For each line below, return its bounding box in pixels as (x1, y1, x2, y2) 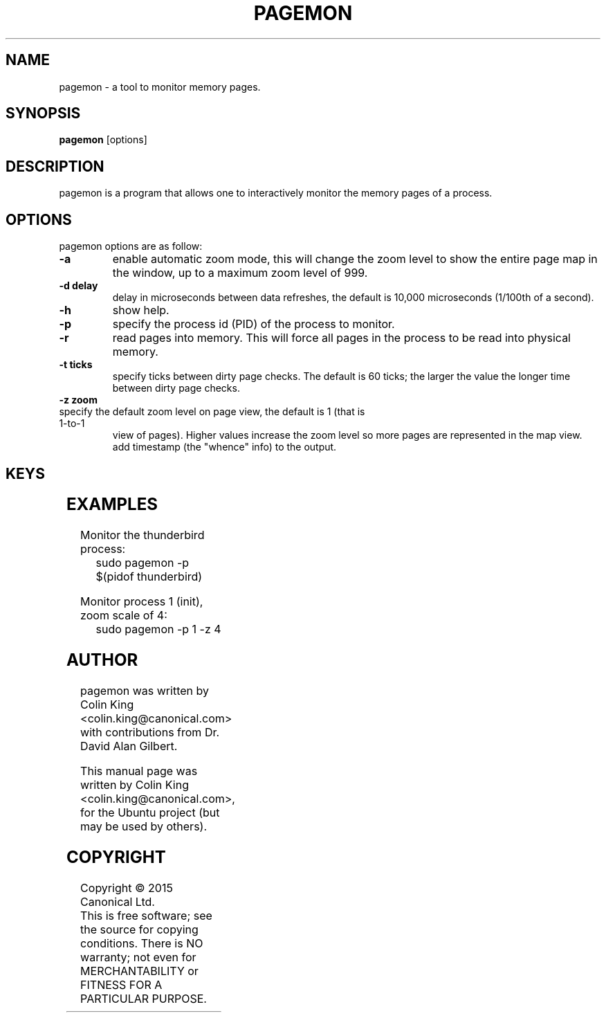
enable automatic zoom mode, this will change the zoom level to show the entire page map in (112, 252, 598, 266)
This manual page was (80, 763, 198, 778)
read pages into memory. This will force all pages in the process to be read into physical (112, 331, 571, 345)
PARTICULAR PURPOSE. (80, 991, 207, 1006)
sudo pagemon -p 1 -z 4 (95, 621, 221, 636)
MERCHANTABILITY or (80, 963, 199, 978)
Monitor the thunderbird (80, 527, 205, 542)
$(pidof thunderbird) (95, 569, 203, 583)
